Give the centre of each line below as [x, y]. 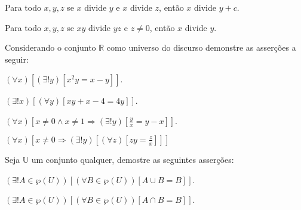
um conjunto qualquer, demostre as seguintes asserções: [133, 159]
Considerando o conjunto [50, 47]
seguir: [17, 59]
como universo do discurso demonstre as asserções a [201, 47]
